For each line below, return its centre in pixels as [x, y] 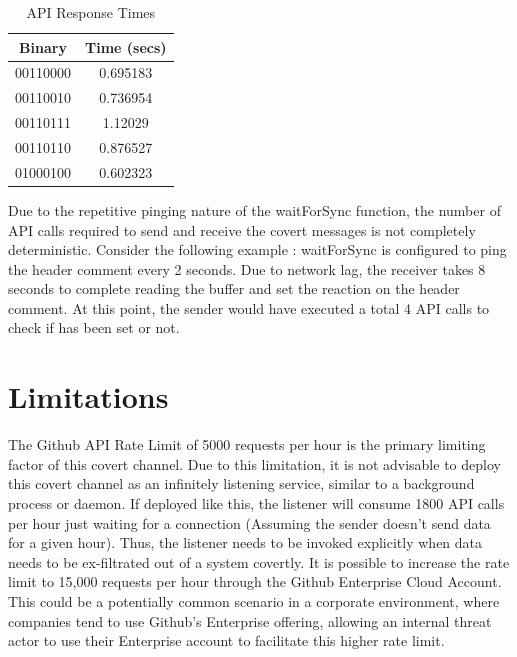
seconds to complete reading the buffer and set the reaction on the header [234, 288]
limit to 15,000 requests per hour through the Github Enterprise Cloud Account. [255, 581]
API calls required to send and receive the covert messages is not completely [242, 229]
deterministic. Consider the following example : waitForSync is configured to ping [257, 249]
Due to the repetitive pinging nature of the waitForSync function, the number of [254, 209]
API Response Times [91, 12]
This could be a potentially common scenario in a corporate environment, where [254, 600]
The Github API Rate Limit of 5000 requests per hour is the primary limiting [247, 444]
